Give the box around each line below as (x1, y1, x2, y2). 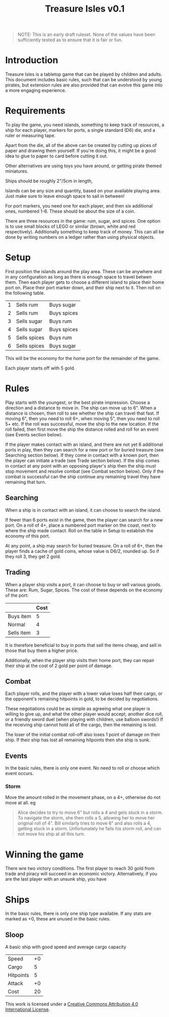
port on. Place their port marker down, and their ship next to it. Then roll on (5, 285, 161, 290)
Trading (5, 568, 30, 577)
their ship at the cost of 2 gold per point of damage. (5, 663, 112, 669)
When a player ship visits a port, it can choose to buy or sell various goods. (5, 581, 161, 587)
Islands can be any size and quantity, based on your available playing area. (5, 188, 161, 194)
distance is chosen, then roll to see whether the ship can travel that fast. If (5, 410, 159, 416)
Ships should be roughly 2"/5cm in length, (5, 178, 93, 184)
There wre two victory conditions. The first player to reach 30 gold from (5, 866, 155, 872)
